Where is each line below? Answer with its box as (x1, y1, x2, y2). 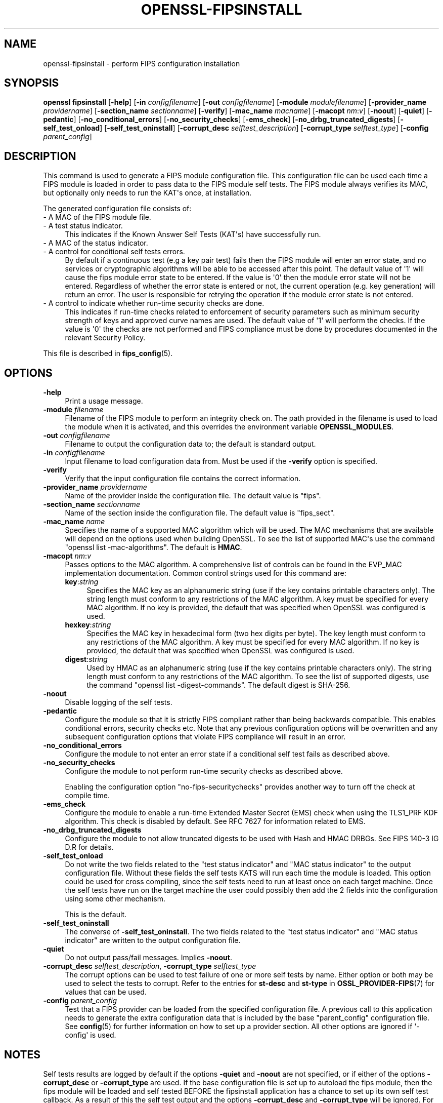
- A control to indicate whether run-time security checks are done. (43, 299, 264, 308)
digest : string (65, 655, 108, 664)
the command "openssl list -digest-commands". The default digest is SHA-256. (86, 681, 350, 690)
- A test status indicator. (43, 221, 123, 230)
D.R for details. (65, 843, 114, 852)
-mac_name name (43, 517, 105, 526)
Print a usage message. (65, 397, 143, 406)
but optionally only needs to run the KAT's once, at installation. (43, 188, 252, 198)
